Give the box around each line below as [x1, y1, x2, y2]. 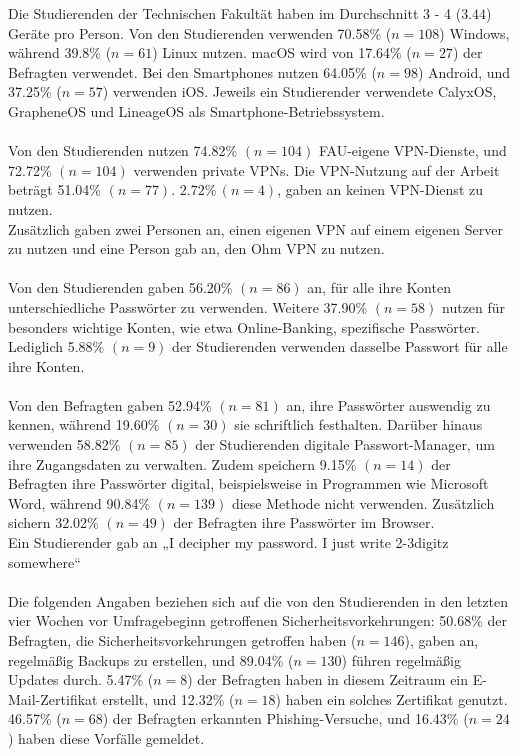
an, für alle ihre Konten [307, 277, 451, 298]
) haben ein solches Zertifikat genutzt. [275, 688, 508, 709]
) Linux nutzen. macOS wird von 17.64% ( [152, 42, 412, 63]
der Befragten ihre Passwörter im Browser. [173, 512, 435, 533]
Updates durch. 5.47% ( [8, 669, 154, 690]
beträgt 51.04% [8, 179, 101, 200]
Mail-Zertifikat [8, 688, 98, 709]
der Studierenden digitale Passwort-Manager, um [195, 434, 495, 455]
